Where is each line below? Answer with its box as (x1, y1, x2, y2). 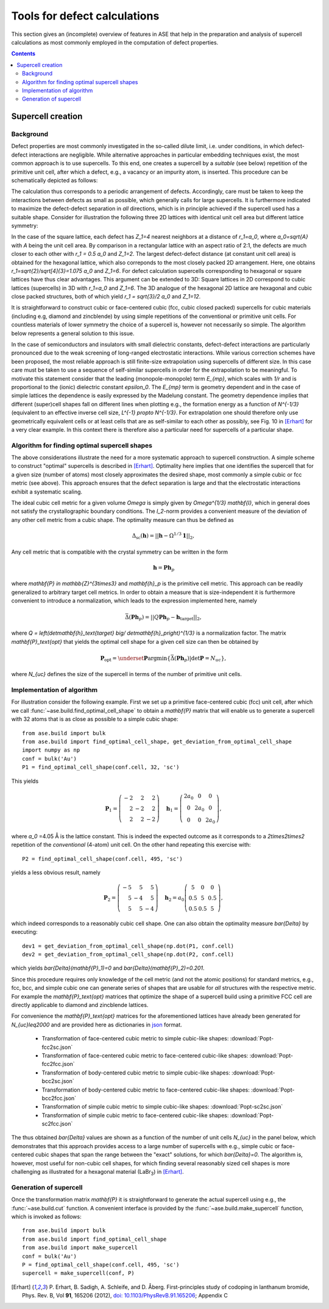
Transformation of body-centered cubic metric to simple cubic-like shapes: (41, 1069, 231, 1076)
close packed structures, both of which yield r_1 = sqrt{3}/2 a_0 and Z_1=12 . (11, 293, 201, 300)
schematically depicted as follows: (11, 177, 98, 184)
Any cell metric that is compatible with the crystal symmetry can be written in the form (11, 548, 228, 556)
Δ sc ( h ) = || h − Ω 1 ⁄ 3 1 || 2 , (132, 531, 195, 540)
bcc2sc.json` (41, 1078, 74, 1085)
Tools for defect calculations (11, 9, 160, 23)
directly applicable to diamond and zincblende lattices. (11, 1001, 149, 1009)
